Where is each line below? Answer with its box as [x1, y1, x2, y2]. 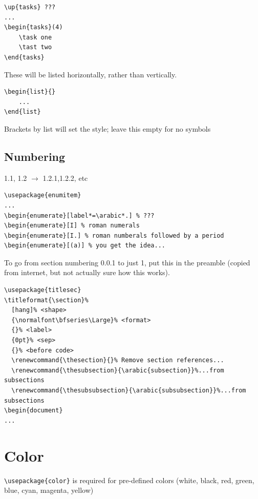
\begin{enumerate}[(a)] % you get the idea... [4, 242, 165, 249]
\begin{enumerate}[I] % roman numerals [4, 222, 140, 230]
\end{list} [4, 108, 41, 116]
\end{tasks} [4, 53, 45, 61]
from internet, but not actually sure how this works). [4, 267, 170, 278]
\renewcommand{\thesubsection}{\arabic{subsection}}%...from [11, 366, 224, 374]
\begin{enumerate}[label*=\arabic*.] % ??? [4, 212, 155, 219]
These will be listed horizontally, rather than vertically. [4, 69, 177, 79]
